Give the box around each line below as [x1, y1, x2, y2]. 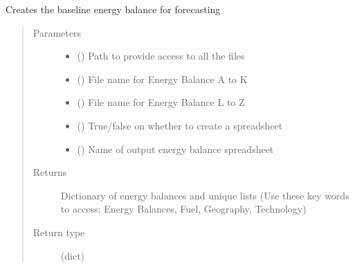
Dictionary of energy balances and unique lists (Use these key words [60, 188, 349, 202]
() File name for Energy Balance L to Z [77, 95, 245, 109]
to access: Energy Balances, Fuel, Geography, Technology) [60, 202, 307, 216]
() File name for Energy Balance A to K [77, 71, 248, 86]
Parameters [33, 25, 81, 39]
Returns [33, 165, 67, 179]
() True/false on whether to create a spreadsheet [77, 118, 283, 132]
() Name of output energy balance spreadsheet [77, 141, 274, 156]
